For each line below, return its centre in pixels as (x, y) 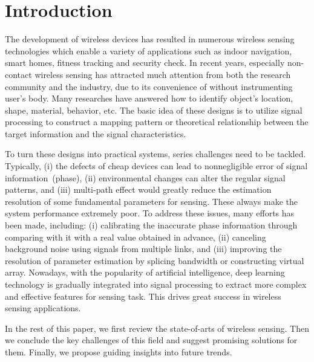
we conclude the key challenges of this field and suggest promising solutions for (151, 340)
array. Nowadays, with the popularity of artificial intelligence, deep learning (145, 272)
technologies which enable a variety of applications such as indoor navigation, (149, 50)
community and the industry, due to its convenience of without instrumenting (149, 86)
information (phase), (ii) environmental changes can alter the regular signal (145, 177)
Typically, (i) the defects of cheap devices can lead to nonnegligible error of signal (156, 166)
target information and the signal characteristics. (96, 133)
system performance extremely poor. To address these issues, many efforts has (150, 213)
